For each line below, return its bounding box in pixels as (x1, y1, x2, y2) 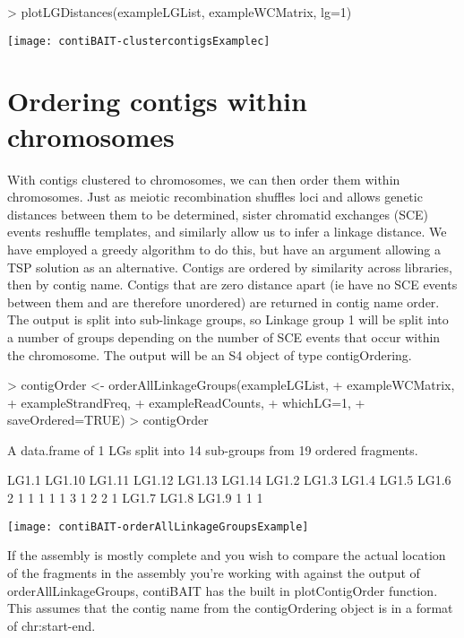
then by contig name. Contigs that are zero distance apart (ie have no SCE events (7, 275, 458, 294)
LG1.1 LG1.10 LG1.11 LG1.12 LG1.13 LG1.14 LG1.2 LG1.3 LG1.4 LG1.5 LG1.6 (7, 470, 451, 489)
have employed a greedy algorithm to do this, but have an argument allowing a (7, 239, 441, 258)
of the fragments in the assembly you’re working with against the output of (7, 563, 420, 582)
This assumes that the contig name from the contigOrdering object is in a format (7, 599, 453, 617)
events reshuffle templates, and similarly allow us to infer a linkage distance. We (7, 222, 447, 241)
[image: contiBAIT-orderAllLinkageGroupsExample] (7, 520, 309, 533)
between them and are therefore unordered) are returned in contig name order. (7, 292, 440, 311)
